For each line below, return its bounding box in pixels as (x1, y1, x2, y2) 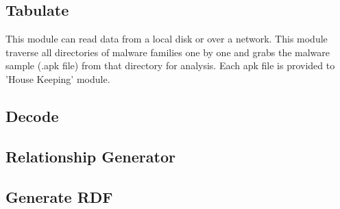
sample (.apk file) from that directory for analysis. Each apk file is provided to (5, 58, 335, 73)
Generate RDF (5, 186, 113, 207)
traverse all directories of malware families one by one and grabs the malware (5, 45, 330, 59)
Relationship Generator (5, 145, 175, 167)
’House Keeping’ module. (5, 71, 110, 86)
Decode (5, 105, 59, 126)
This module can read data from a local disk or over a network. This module (5, 32, 328, 46)
